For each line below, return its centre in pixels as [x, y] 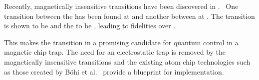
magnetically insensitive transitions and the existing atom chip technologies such [127, 61]
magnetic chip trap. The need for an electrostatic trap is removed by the [115, 52]
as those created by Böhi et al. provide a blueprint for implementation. [114, 71]
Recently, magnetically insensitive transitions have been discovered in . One [121, 6]
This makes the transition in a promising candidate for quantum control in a [121, 42]
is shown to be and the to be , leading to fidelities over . [90, 26]
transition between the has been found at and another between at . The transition [129, 16]
